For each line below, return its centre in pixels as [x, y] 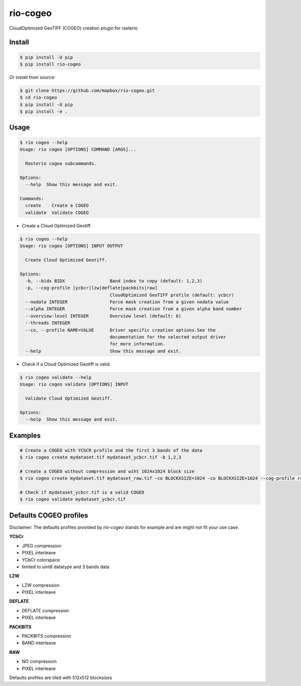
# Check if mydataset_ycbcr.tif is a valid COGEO [82, 493]
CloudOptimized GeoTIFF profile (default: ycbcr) [172, 295]
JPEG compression [41, 546]
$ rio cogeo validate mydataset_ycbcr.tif [73, 499]
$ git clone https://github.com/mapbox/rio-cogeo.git [87, 90]
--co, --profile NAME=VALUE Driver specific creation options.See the [120, 330]
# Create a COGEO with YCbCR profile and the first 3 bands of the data [111, 450]
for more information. [137, 344]
